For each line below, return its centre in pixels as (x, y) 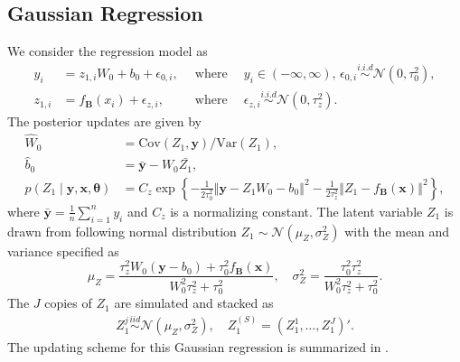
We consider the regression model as (108, 51)
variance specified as (63, 251)
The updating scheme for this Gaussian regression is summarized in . (198, 347)
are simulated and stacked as (194, 303)
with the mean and (397, 231)
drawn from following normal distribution (122, 231)
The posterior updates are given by (104, 121)
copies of (68, 303)
